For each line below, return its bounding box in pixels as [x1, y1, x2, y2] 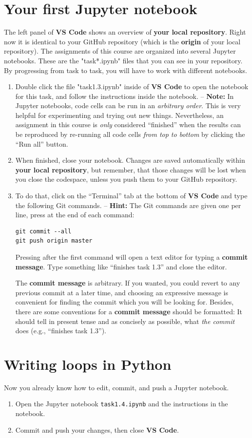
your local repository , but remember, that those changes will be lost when [15, 164, 246, 174]
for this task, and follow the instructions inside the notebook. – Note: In [15, 91, 234, 101]
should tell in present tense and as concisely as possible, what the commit [15, 316, 235, 326]
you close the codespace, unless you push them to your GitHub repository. [15, 174, 237, 184]
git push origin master [15, 237, 93, 245]
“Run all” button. [15, 138, 68, 149]
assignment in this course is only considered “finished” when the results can [15, 119, 241, 130]
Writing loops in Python [4, 354, 172, 374]
